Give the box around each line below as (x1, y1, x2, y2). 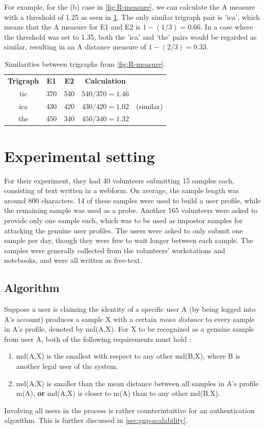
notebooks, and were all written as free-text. (4, 255, 142, 265)
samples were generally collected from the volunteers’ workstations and (4, 245, 225, 255)
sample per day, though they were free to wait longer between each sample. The (4, 235, 253, 246)
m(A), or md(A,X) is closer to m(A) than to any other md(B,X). (16, 388, 220, 398)
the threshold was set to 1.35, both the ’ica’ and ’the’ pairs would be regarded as (4, 31, 257, 42)
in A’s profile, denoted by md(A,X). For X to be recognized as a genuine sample (4, 324, 254, 334)
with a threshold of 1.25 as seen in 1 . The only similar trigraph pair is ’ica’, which (4, 11, 260, 22)
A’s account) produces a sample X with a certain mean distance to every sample (4, 313, 255, 324)
